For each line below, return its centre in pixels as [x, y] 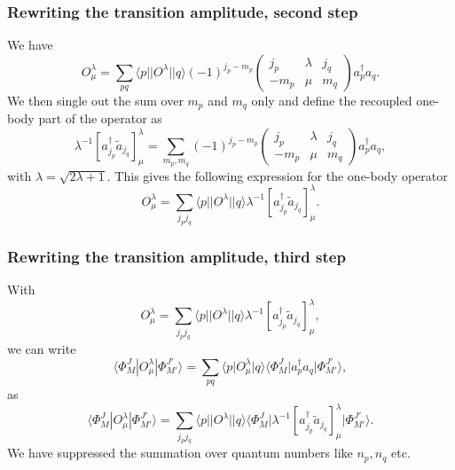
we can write [42, 348]
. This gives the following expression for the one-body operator [277, 175]
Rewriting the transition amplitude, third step [177, 256]
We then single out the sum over [95, 100]
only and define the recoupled [332, 100]
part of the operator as [100, 118]
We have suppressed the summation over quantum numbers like [180, 453]
